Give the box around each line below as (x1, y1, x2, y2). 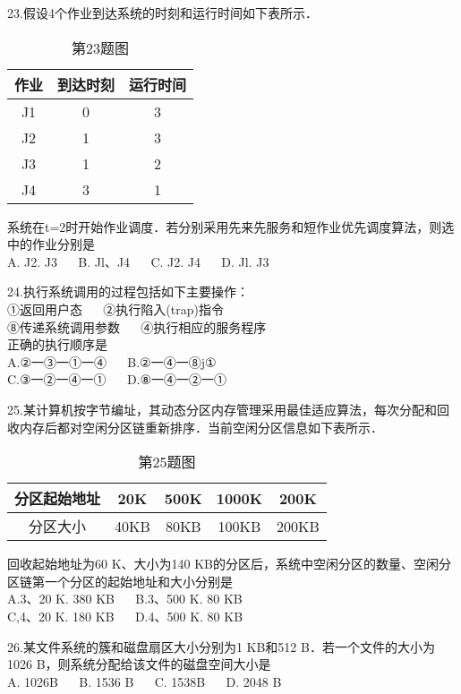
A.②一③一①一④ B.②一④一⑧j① (7, 352, 217, 371)
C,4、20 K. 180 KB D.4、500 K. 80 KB (7, 606, 243, 625)
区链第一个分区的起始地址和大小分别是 (7, 571, 233, 590)
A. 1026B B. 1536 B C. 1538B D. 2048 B (7, 672, 282, 690)
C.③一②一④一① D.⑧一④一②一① (7, 370, 227, 389)
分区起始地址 (14, 488, 101, 510)
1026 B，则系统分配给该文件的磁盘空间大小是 (7, 655, 271, 673)
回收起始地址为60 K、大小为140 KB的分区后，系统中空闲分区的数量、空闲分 (7, 554, 452, 573)
